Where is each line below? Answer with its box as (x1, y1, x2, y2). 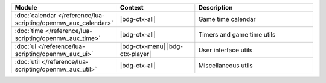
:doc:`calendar (14, 11, 57, 19)
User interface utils (198, 46, 253, 54)
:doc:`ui (14, 42, 36, 51)
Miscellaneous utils (198, 61, 253, 69)
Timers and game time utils (198, 31, 276, 38)
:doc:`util (14, 58, 40, 66)
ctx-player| (120, 50, 152, 58)
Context (120, 4, 144, 11)
